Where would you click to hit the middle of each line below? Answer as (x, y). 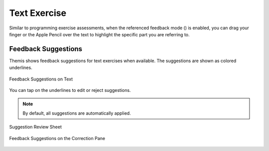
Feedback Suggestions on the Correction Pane (57, 138)
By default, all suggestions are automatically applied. (77, 113)
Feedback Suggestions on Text (41, 79)
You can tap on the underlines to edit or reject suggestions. (70, 90)
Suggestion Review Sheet (35, 127)
